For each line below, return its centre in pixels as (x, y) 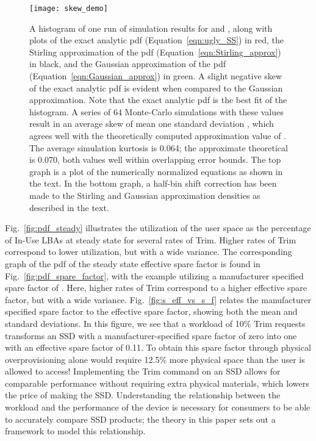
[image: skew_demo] (69, 9)
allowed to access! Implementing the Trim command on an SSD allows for (143, 371)
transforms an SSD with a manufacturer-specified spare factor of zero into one (151, 335)
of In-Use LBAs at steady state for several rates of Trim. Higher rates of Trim (151, 239)
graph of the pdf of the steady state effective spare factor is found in (133, 263)
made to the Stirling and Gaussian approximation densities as (145, 195)
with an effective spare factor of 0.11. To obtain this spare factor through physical (158, 347)
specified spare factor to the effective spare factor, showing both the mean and (151, 311)
